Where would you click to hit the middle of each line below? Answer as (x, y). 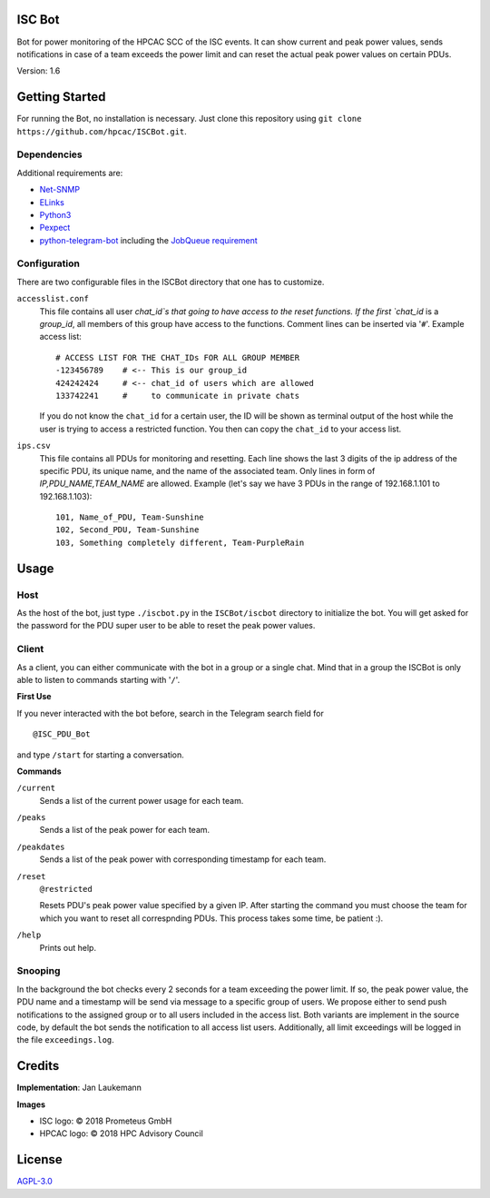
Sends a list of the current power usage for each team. (142, 800)
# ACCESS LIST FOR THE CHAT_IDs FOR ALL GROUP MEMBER (177, 357)
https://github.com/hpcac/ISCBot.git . (102, 131)
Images (31, 1104)
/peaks (31, 818)
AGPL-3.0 (35, 1182)
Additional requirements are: (70, 173)
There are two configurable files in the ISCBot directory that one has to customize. (171, 282)
